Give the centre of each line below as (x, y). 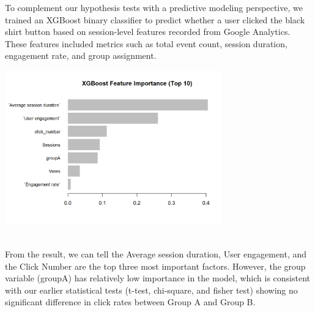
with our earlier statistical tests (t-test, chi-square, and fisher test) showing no (151, 290)
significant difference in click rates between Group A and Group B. (130, 302)
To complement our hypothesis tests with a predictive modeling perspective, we (154, 7)
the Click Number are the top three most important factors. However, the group (155, 266)
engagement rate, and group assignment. (81, 55)
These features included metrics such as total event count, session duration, (146, 43)
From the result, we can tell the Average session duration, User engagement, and (156, 254)
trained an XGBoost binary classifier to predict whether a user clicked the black (155, 19)
